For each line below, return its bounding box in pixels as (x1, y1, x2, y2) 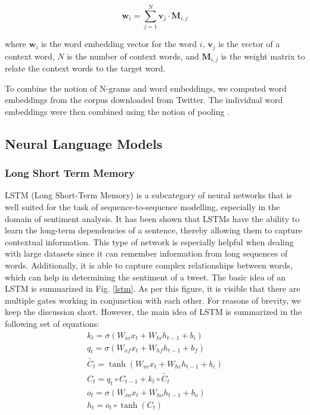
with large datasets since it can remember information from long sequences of (5, 247, 288, 260)
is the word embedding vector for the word (41, 38, 197, 50)
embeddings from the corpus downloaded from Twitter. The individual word (5, 93, 283, 106)
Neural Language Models (5, 134, 163, 152)
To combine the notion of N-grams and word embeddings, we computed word (5, 82, 287, 94)
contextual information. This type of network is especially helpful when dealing (5, 235, 294, 248)
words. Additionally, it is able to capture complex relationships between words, (5, 258, 293, 271)
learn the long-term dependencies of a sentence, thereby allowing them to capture (5, 224, 302, 236)
